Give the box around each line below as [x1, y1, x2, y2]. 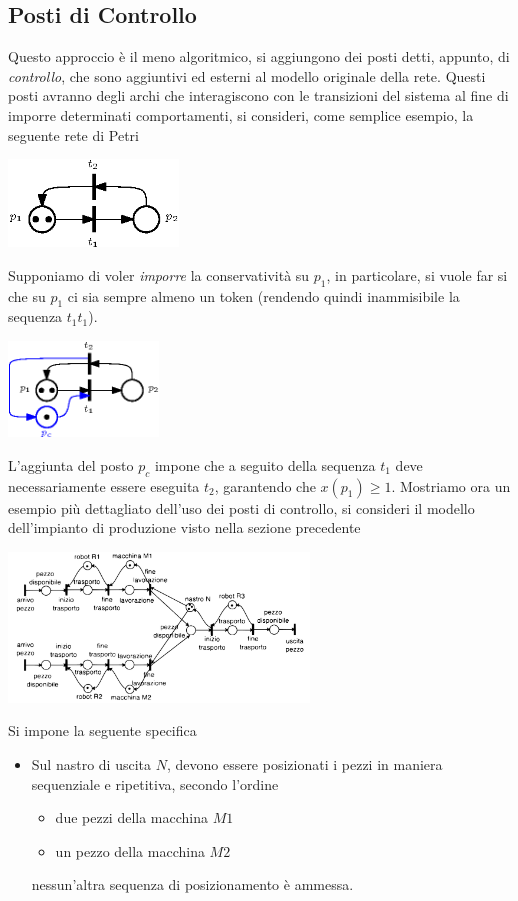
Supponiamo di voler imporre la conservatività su [8, 264, 310, 285]
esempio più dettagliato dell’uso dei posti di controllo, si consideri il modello [8, 497, 475, 518]
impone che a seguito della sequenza [154, 454, 376, 475]
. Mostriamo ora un [391, 475, 511, 496]
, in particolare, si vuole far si [326, 264, 508, 285]
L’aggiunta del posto [8, 454, 134, 475]
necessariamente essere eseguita [8, 475, 200, 496]
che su [8, 285, 46, 306]
